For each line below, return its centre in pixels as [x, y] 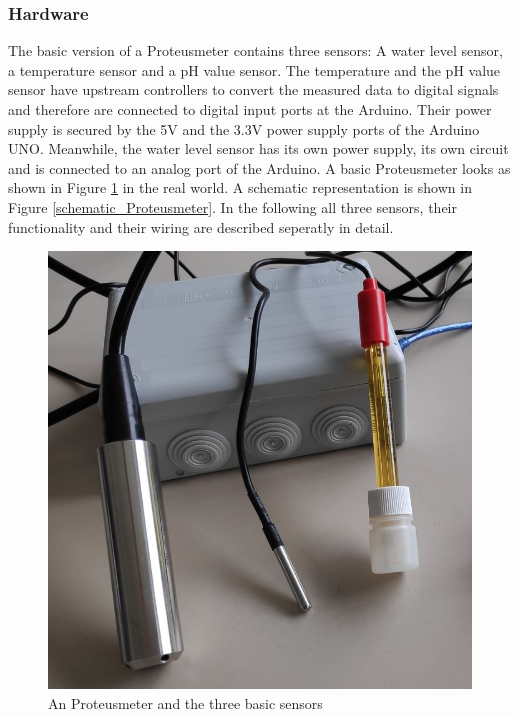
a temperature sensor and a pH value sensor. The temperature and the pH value [254, 69]
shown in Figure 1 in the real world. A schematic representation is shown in [240, 187]
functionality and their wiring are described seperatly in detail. [201, 226]
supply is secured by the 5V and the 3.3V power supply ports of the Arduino [244, 128]
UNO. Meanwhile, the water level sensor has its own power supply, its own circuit [258, 148]
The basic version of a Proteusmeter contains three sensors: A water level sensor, [255, 50]
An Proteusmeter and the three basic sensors [185, 702]
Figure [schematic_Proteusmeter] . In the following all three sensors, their [233, 206]
